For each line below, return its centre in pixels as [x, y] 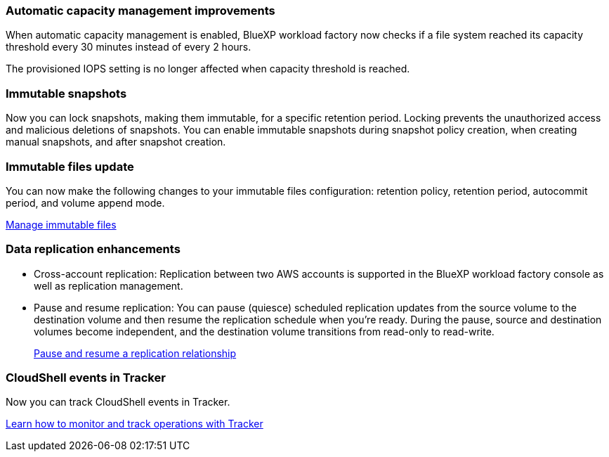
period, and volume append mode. [85, 202]
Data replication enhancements [93, 249]
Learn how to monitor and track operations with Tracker [135, 424]
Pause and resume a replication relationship [135, 353]
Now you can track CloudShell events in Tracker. [118, 402]
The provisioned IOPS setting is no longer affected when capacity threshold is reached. [208, 69]
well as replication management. [109, 285]
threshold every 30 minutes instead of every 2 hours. [129, 47]
